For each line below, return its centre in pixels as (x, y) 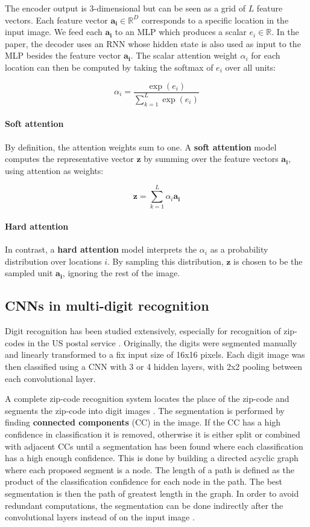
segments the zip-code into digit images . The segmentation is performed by (145, 410)
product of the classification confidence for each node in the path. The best (144, 481)
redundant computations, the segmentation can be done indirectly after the (144, 505)
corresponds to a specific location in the (215, 20)
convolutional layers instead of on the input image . (100, 517)
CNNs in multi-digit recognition (107, 306)
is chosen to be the (268, 261)
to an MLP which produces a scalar (181, 32)
